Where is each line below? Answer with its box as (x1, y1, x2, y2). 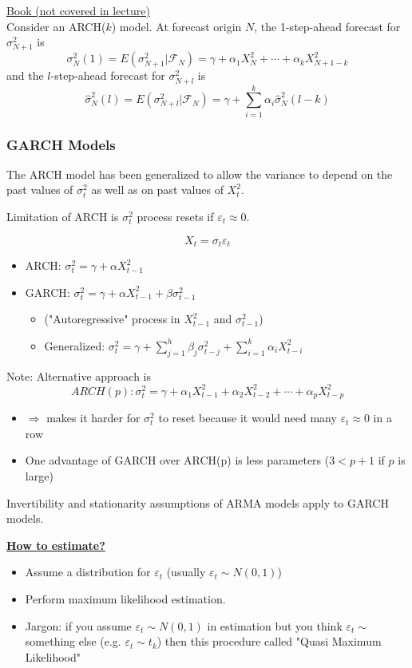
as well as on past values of (91, 181, 224, 198)
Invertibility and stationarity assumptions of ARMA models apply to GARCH (6, 494, 389, 511)
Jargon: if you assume (25, 617, 132, 634)
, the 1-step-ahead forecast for (254, 18, 401, 34)
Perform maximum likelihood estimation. (25, 590, 226, 607)
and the (6, 67, 44, 84)
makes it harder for (46, 409, 141, 426)
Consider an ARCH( (6, 18, 106, 34)
